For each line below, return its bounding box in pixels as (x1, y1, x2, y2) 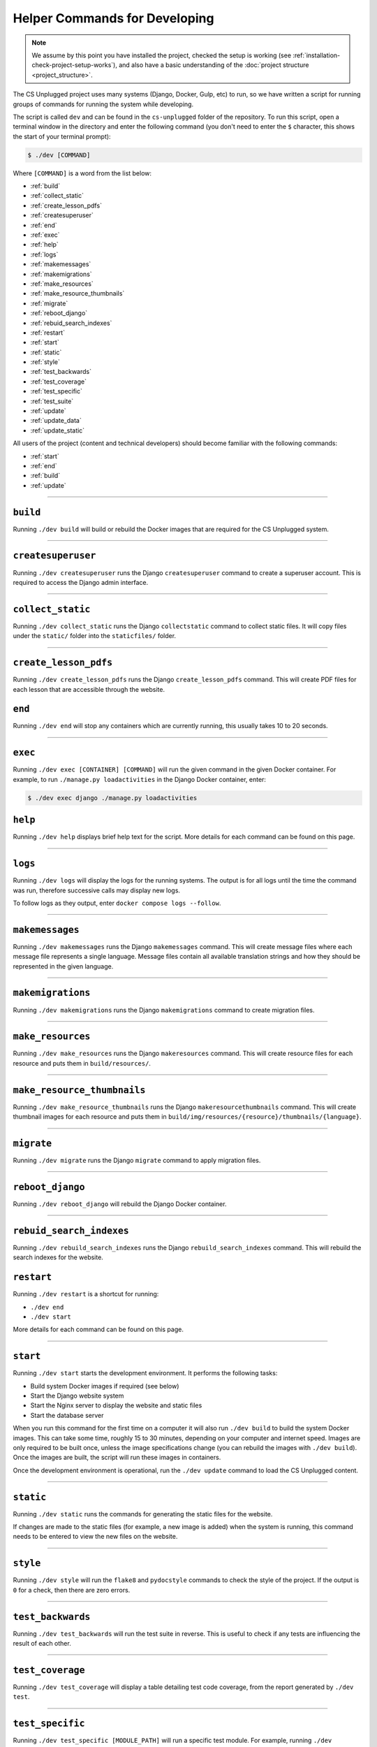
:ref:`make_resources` (30, 280, 94, 288)
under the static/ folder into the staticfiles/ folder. (13, 632, 177, 640)
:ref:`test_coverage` (30, 377, 87, 386)
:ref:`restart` (30, 328, 66, 337)
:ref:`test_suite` (30, 397, 74, 405)
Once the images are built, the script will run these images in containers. (13, 1454, 221, 1462)
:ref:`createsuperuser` (30, 211, 94, 219)
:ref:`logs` (30, 250, 59, 259)
